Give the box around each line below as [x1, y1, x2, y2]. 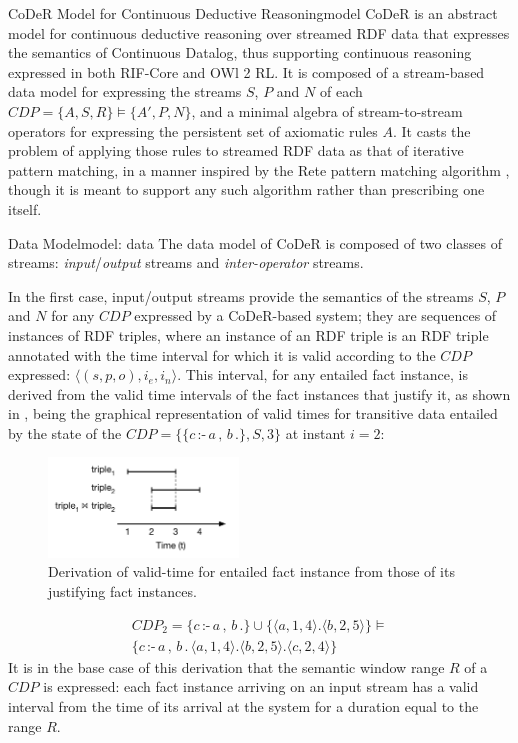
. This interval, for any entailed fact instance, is [177, 364, 468, 385]
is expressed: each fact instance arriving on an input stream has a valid [43, 676, 479, 697]
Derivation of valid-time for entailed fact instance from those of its [48, 561, 455, 582]
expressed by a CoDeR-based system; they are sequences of [134, 305, 497, 326]
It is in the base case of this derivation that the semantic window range [8, 656, 445, 677]
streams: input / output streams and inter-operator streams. [8, 252, 364, 273]
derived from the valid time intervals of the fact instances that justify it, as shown [8, 383, 511, 404]
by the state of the [8, 422, 122, 443]
